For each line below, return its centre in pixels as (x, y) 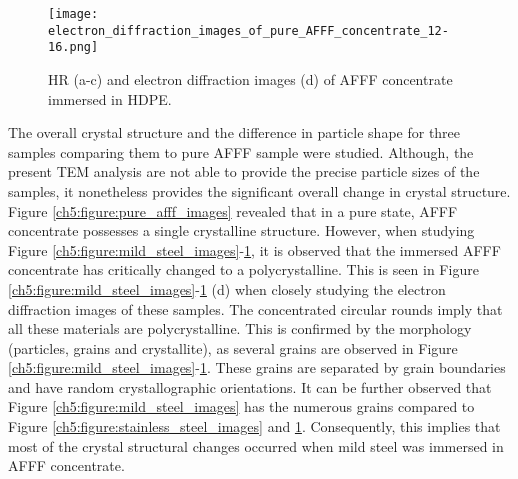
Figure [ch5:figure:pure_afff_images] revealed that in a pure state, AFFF (233, 210)
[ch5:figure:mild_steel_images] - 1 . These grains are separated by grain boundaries (257, 367)
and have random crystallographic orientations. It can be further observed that (250, 386)
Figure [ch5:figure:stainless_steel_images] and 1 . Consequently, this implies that (254, 426)
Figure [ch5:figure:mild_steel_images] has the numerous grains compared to (241, 406)
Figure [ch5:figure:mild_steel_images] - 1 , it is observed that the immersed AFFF (254, 249)
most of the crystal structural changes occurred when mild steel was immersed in (256, 445)
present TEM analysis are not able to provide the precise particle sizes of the (244, 171)
